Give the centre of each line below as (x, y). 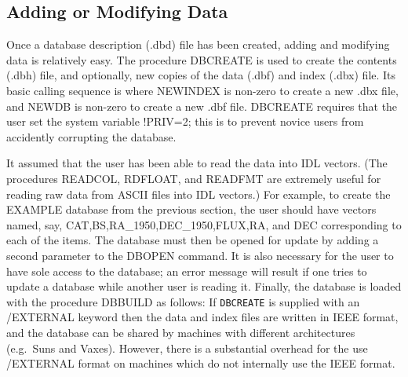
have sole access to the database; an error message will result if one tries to (187, 271)
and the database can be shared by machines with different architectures (181, 332)
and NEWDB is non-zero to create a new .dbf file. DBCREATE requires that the (202, 106)
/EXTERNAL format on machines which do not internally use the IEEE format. (201, 363)
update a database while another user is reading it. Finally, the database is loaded (204, 286)
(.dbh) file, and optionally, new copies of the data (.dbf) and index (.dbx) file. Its (201, 75)
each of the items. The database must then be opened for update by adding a (193, 240)
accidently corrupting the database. (91, 136)
